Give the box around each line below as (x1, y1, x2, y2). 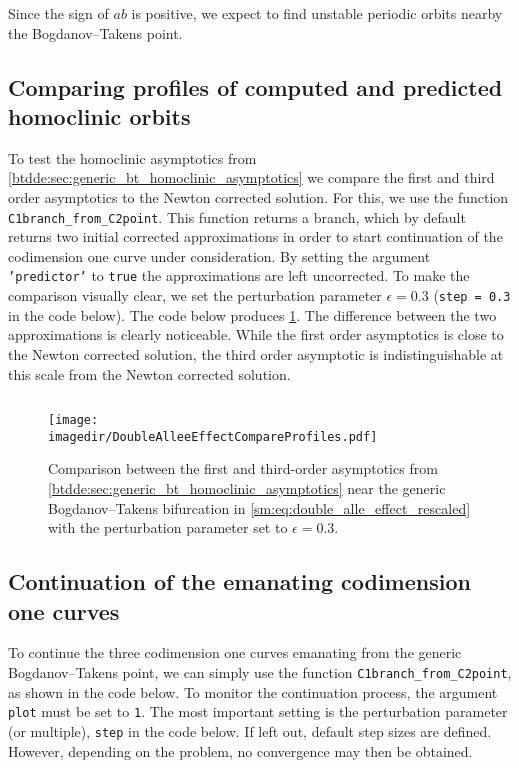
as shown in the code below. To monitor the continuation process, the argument (8, 681, 498, 702)
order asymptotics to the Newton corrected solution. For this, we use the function (8, 186, 509, 207)
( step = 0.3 (433, 285, 511, 306)
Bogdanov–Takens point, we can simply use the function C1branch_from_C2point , (8, 661, 512, 682)
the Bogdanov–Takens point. (8, 22, 183, 43)
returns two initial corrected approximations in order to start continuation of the (8, 226, 503, 247)
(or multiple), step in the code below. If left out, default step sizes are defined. (8, 720, 492, 741)
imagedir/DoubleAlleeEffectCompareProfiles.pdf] (48, 429, 378, 444)
